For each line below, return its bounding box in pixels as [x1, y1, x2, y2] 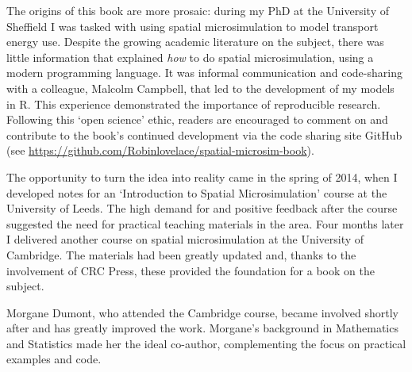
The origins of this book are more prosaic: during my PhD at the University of [6, 2, 390, 18]
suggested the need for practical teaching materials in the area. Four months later [6, 215, 404, 232]
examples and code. [6, 351, 102, 367]
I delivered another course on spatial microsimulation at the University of [6, 231, 364, 247]
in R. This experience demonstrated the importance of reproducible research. [6, 95, 381, 112]
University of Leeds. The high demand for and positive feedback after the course [6, 200, 398, 217]
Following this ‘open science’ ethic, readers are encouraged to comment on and [6, 111, 388, 128]
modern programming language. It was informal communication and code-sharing [6, 64, 402, 81]
